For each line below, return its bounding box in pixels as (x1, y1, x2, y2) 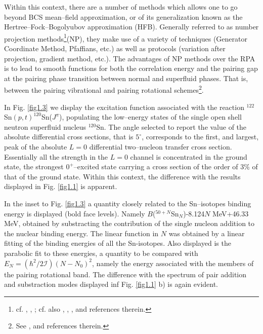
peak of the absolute (4, 141, 67, 152)
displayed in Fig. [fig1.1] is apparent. (4, 181, 117, 192)
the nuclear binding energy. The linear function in (4, 228, 159, 238)
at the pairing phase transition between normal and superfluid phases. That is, (4, 72, 248, 83)
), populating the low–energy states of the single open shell (59, 112, 242, 122)
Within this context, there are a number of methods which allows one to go (4, 2, 238, 12)
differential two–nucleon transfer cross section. (89, 141, 232, 152)
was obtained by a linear (168, 228, 245, 238)
